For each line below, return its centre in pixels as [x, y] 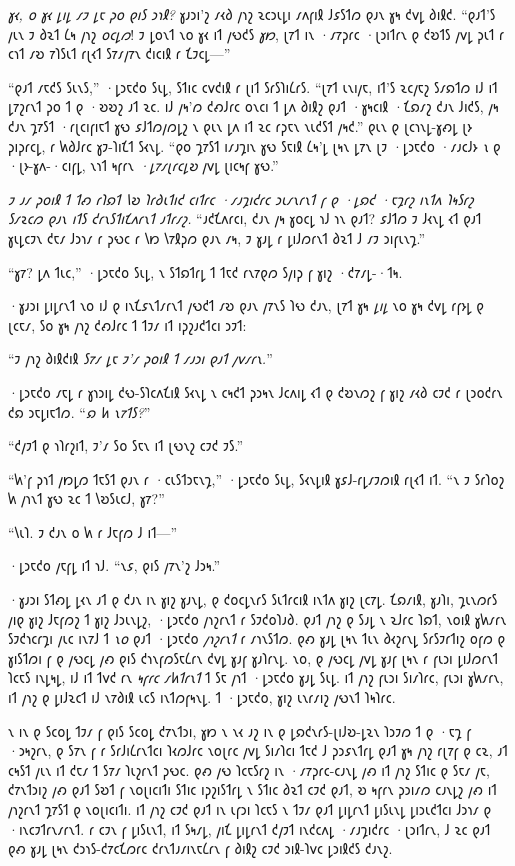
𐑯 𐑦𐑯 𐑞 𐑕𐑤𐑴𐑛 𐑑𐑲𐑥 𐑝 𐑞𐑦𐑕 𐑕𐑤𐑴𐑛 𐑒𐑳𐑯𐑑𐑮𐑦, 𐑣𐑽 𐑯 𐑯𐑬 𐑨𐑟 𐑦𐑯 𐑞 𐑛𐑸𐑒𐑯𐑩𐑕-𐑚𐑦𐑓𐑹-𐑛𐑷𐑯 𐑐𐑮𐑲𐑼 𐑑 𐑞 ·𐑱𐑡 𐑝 [240, 730]
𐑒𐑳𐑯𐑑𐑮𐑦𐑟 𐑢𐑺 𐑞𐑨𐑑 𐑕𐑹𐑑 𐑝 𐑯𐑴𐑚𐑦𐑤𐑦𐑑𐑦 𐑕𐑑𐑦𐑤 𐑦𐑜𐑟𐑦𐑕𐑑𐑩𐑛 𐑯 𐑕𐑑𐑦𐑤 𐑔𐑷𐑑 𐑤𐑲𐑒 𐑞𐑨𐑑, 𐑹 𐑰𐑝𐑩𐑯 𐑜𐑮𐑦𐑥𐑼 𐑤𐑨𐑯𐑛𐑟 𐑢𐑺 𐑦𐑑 [252, 789]
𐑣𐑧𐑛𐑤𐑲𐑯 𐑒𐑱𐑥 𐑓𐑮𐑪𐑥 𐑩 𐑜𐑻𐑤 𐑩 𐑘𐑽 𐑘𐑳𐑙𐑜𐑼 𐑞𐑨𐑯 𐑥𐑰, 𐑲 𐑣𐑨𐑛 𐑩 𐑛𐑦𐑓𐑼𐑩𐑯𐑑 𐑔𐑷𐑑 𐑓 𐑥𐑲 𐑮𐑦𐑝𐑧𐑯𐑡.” [217, 237]
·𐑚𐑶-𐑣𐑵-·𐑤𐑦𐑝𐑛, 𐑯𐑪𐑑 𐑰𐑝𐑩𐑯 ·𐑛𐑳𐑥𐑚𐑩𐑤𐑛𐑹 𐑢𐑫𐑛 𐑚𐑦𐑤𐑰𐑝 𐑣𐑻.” [143, 165]
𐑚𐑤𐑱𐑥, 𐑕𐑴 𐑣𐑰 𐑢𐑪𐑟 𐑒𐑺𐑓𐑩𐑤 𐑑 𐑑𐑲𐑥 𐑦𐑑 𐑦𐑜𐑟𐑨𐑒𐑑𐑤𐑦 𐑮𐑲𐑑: [127, 324]
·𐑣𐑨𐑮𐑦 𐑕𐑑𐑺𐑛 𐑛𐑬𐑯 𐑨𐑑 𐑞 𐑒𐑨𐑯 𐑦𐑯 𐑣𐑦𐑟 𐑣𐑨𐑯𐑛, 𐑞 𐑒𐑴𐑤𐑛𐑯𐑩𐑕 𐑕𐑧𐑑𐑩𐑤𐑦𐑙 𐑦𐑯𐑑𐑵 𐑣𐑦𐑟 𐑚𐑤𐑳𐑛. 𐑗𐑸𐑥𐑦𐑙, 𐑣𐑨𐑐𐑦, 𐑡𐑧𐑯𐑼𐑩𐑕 [253, 599]
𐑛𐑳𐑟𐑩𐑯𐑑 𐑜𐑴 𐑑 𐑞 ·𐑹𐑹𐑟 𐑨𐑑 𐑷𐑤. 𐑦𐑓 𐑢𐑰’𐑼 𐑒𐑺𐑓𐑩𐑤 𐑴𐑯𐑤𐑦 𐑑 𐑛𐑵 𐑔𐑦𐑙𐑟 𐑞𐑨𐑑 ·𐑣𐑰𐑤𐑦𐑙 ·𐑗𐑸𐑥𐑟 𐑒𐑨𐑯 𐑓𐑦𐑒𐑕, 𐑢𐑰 [253, 106]
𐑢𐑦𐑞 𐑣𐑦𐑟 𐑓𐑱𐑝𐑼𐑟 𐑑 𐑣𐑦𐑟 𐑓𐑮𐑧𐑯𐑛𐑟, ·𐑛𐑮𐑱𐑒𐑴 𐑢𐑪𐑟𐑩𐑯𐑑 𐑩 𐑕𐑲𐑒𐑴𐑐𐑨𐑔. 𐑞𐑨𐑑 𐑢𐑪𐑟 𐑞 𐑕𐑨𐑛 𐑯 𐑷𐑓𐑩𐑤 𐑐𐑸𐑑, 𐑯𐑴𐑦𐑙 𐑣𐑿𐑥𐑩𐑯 [257, 618]
